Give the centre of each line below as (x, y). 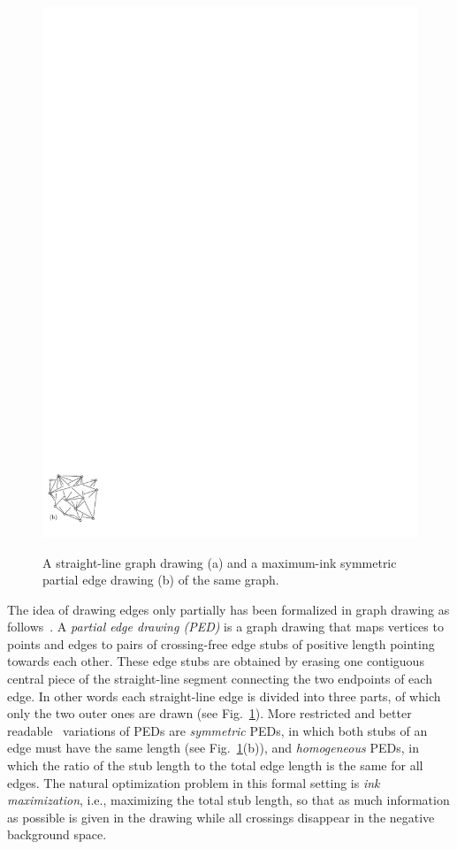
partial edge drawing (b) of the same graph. (161, 580)
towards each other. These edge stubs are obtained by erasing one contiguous (216, 661)
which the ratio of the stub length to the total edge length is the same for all (215, 765)
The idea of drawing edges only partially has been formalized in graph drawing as (228, 609)
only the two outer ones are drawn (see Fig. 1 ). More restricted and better (209, 713)
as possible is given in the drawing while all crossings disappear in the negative (221, 817)
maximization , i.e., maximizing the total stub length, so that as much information (228, 800)
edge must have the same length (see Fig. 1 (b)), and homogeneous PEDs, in (213, 748)
